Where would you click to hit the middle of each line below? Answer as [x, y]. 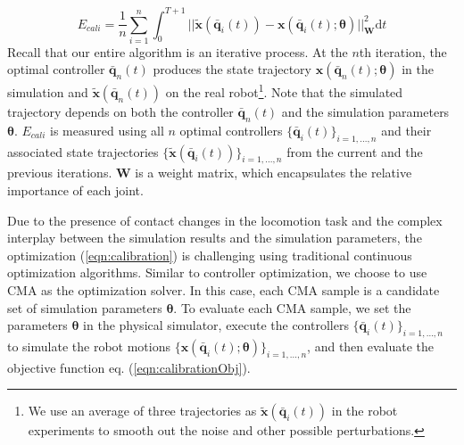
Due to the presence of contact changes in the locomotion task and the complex [225, 220]
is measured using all [107, 130]
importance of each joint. [75, 190]
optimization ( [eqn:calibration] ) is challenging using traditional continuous [210, 255]
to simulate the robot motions [89, 346]
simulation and [48, 92]
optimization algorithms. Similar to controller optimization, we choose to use [217, 272]
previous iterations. [60, 173]
